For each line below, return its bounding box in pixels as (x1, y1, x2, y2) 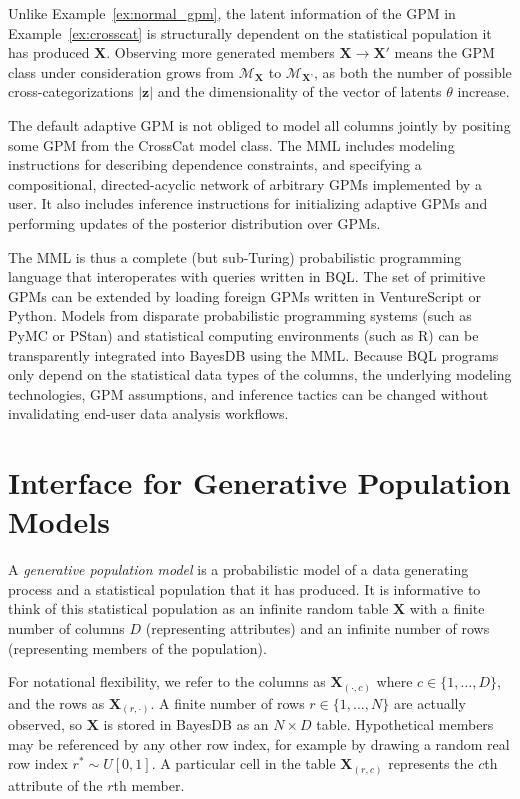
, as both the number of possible (313, 61, 512, 82)
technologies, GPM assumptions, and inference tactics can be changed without (8, 383, 489, 404)
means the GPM (394, 42, 495, 63)
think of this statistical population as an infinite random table (8, 598, 389, 619)
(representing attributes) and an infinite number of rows (145, 617, 490, 638)
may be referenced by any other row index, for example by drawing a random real (8, 733, 510, 754)
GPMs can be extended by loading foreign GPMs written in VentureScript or (8, 285, 482, 306)
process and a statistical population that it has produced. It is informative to (8, 578, 481, 599)
